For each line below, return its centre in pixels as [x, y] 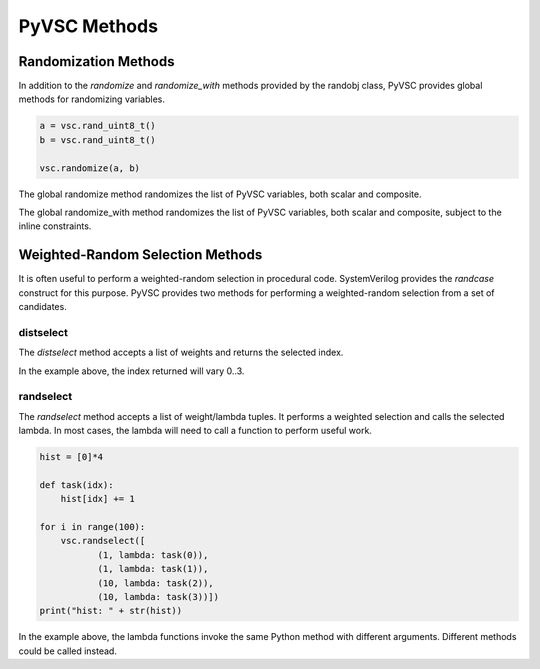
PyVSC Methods [88, 26]
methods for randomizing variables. [91, 99]
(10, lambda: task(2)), [155, 583]
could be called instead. [67, 651]
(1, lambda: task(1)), [153, 569]
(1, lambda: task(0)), [153, 554]
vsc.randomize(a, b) [89, 168]
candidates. [42, 307]
